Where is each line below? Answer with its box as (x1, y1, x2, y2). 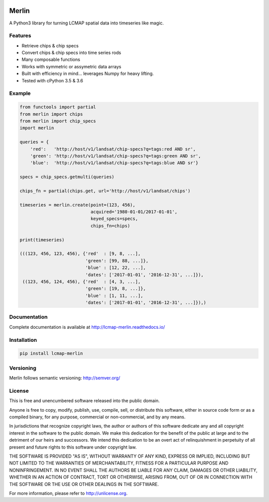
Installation (9, 336, 37, 343)
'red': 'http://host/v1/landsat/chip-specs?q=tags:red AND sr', (30, 146, 196, 152)
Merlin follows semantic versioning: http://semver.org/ (9, 375, 121, 381)
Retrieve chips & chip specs (21, 42, 79, 48)
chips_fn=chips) (90, 223, 131, 229)
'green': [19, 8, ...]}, (85, 286, 146, 291)
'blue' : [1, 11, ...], (85, 292, 143, 298)
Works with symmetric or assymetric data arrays (21, 63, 122, 69)
